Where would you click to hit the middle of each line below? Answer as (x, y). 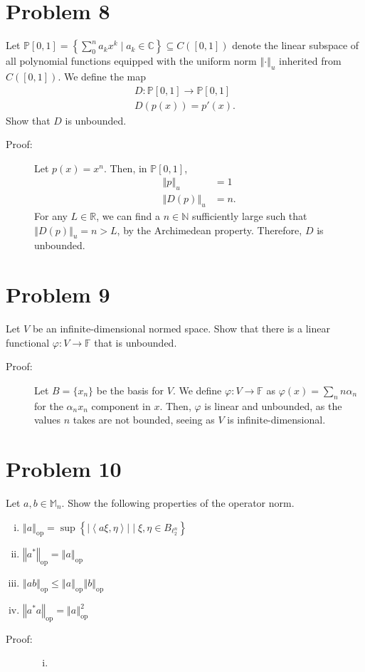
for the (49, 405)
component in (121, 405)
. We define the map (102, 76)
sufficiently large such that (249, 216)
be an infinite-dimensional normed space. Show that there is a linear (181, 329)
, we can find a (128, 216)
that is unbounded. (136, 342)
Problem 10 (64, 469)
